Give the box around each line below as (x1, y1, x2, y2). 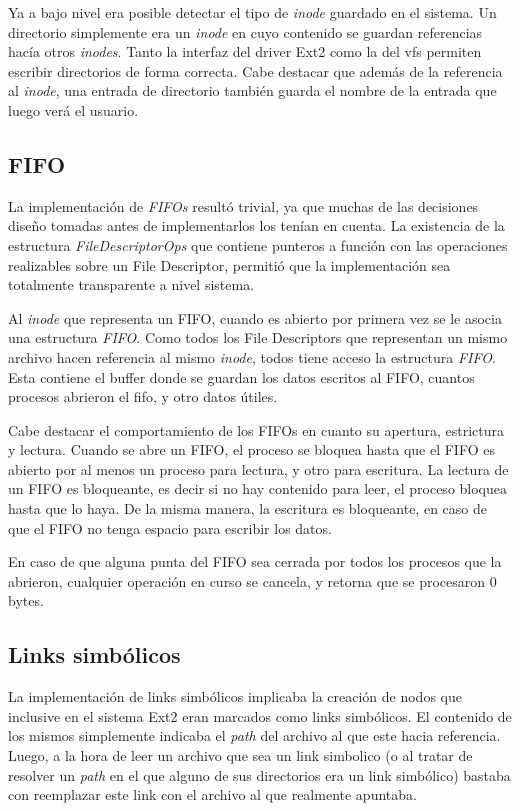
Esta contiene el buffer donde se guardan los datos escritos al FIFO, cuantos (8, 366, 475, 387)
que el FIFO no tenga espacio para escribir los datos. (8, 517, 332, 538)
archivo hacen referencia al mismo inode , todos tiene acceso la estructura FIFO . (8, 346, 496, 367)
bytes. (8, 590, 44, 611)
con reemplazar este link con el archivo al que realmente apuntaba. (8, 784, 417, 805)
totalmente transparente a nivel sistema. (8, 274, 255, 295)
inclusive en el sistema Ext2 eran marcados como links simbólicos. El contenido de (8, 705, 512, 726)
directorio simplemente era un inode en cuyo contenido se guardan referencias (8, 21, 483, 42)
